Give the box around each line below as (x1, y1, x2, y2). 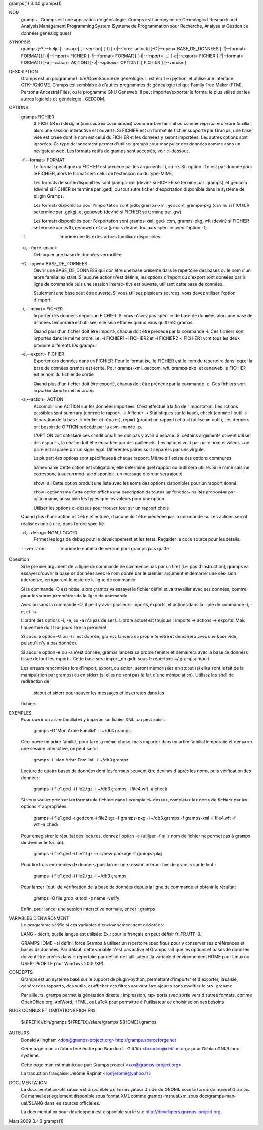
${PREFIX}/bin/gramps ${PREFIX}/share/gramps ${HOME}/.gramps (21, 1019, 157, 1025)
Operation (9, 556, 29, 562)
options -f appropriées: (21, 803, 68, 810)
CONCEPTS (9, 969, 33, 975)
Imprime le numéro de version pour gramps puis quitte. (59, 545, 170, 551)
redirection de (21, 678, 50, 684)
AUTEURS (9, 1030, 29, 1036)
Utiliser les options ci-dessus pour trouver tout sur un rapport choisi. (33, 505, 171, 511)
